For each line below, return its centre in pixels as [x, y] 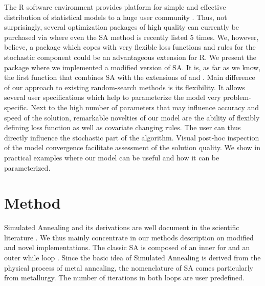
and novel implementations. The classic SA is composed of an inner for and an [127, 247]
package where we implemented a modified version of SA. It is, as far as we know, [132, 67]
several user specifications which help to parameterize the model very [113, 97]
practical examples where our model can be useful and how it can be [112, 157]
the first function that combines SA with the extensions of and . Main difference [130, 77]
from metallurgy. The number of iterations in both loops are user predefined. [124, 278]
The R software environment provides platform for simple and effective [115, 7]
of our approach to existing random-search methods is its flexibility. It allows [125, 87]
